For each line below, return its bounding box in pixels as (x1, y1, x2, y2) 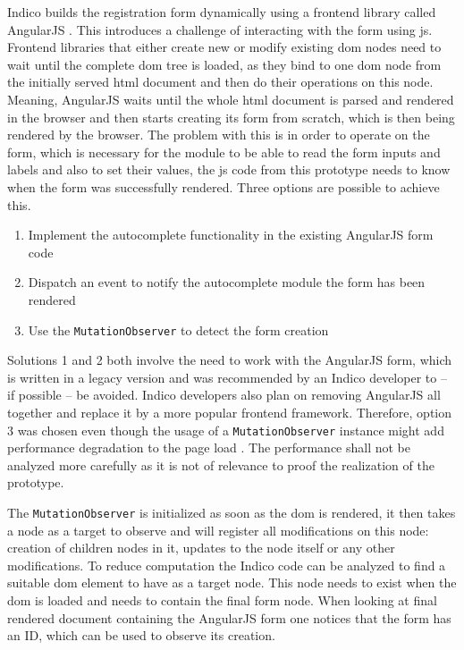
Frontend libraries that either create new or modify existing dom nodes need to (7, 38, 442, 56)
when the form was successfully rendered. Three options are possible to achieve (7, 177, 440, 196)
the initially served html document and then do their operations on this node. (7, 72, 434, 91)
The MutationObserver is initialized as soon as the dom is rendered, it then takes (7, 502, 456, 521)
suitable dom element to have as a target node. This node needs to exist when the (7, 573, 457, 592)
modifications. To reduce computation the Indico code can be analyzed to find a (7, 555, 446, 574)
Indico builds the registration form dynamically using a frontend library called (7, 3, 436, 21)
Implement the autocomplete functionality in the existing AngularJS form (28, 225, 434, 244)
